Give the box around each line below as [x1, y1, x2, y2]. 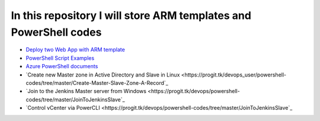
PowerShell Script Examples [25, 54, 95, 62]
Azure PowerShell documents [25, 63, 98, 70]
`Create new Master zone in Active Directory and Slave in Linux [25, 71, 180, 78]
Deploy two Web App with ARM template [25, 46, 126, 53]
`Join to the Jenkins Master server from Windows [25, 88, 146, 95]
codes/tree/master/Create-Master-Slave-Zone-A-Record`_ [25, 79, 168, 86]
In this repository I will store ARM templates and [11, 9, 252, 22]
